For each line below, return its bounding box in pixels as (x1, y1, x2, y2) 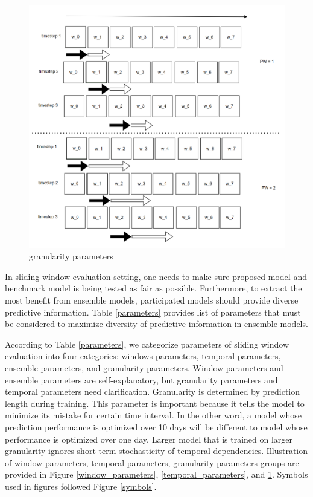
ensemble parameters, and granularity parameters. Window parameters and (5, 361, 283, 374)
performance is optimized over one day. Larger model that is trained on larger (5, 432, 293, 445)
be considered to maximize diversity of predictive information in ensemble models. (5, 317, 308, 330)
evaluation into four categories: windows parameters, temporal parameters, (5, 349, 281, 362)
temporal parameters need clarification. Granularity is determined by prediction (5, 385, 300, 398)
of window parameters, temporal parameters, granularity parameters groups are (5, 456, 299, 469)
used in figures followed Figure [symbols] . (5, 479, 157, 492)
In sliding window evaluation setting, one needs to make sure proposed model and (5, 270, 307, 282)
